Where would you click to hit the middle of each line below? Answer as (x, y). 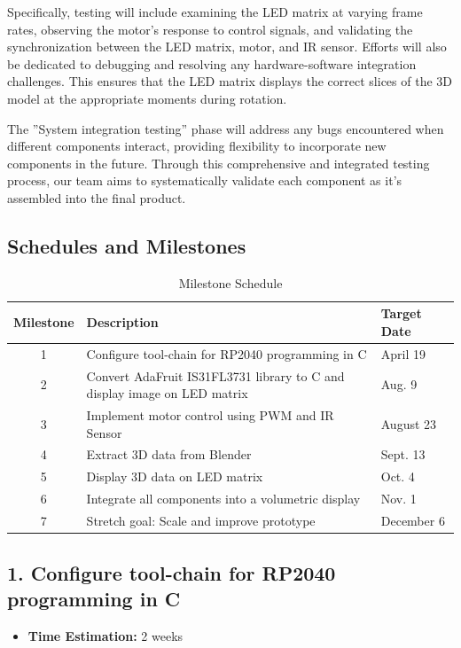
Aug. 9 (399, 384)
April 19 (403, 353)
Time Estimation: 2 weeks (105, 635)
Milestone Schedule (230, 282)
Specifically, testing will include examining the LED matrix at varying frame (215, 12)
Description (122, 322)
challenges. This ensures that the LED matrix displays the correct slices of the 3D (230, 81)
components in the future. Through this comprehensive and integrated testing (219, 163)
